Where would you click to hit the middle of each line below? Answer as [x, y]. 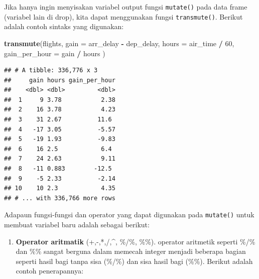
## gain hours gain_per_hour [60, 80]
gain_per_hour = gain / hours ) [55, 53]
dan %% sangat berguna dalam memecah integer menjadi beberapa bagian [131, 251]
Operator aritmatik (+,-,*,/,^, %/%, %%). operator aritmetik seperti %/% [136, 241]
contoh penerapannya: [50, 271]
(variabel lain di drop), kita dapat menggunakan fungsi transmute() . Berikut [123, 16]
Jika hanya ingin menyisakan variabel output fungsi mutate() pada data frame [126, 7]
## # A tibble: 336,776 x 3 [51, 71]
